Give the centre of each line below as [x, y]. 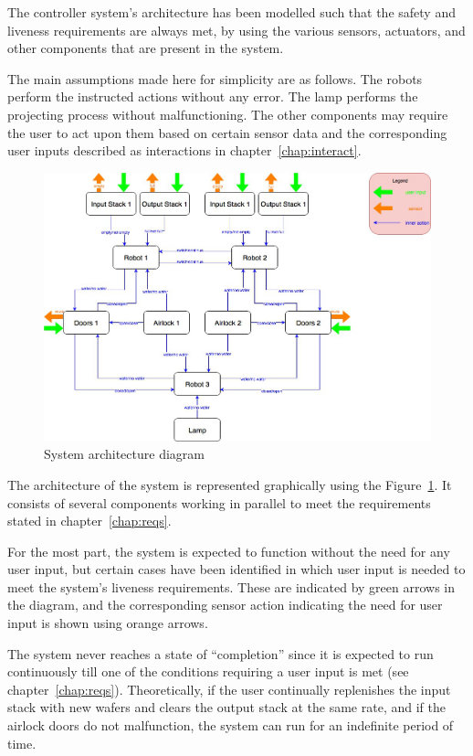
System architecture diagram [124, 454]
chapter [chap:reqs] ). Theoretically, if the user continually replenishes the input [229, 689]
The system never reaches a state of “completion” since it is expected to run [221, 653]
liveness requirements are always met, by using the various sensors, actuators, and [236, 30]
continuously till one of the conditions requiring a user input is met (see [208, 671]
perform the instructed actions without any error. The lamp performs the [213, 96]
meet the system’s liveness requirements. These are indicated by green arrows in [231, 586]
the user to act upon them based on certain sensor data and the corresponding [227, 132]
